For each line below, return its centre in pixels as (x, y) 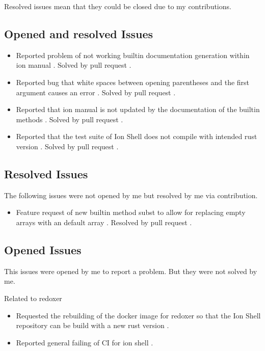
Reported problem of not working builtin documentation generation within (133, 55)
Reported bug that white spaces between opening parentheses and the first (133, 82)
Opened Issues (43, 249)
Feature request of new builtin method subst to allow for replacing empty (131, 212)
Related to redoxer (33, 298)
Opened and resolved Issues (79, 33)
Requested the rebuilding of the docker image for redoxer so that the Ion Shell (138, 315)
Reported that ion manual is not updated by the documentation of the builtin (138, 109)
